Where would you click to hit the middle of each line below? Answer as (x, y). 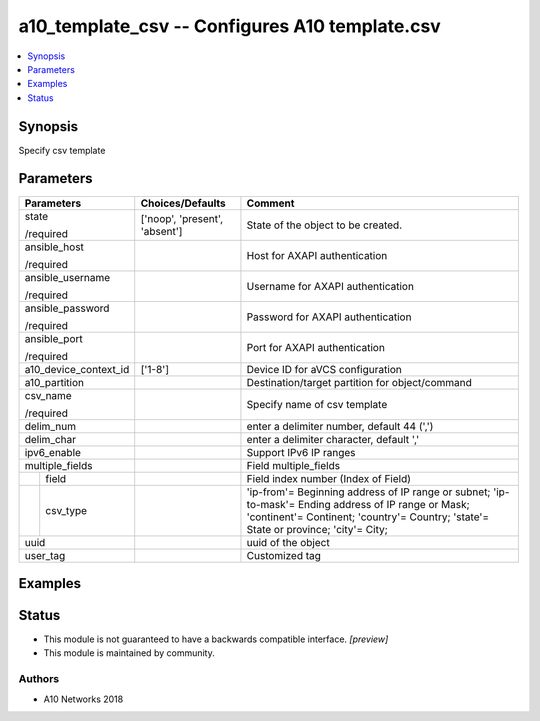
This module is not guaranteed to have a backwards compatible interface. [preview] (216, 639)
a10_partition (54, 382)
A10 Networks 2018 (83, 699)
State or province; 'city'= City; (317, 529)
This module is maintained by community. (129, 653)
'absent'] (161, 231)
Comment (270, 203)
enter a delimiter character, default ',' (333, 439)
